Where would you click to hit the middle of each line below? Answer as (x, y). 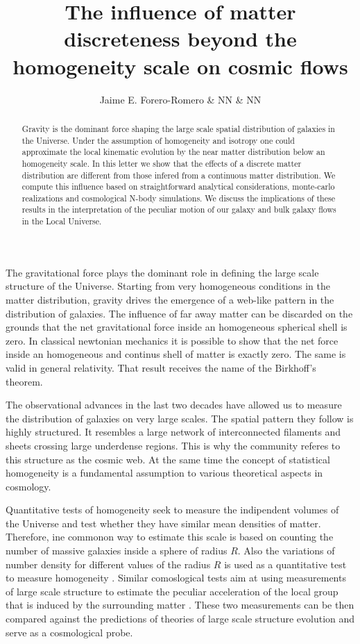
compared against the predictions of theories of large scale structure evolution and (180, 619)
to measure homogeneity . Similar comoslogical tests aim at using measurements (176, 578)
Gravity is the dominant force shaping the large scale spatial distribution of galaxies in (178, 128)
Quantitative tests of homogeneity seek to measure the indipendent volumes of (172, 510)
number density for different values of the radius (108, 564)
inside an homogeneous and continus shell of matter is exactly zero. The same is (176, 354)
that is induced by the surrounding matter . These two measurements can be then (180, 605)
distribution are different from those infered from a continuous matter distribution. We (179, 175)
